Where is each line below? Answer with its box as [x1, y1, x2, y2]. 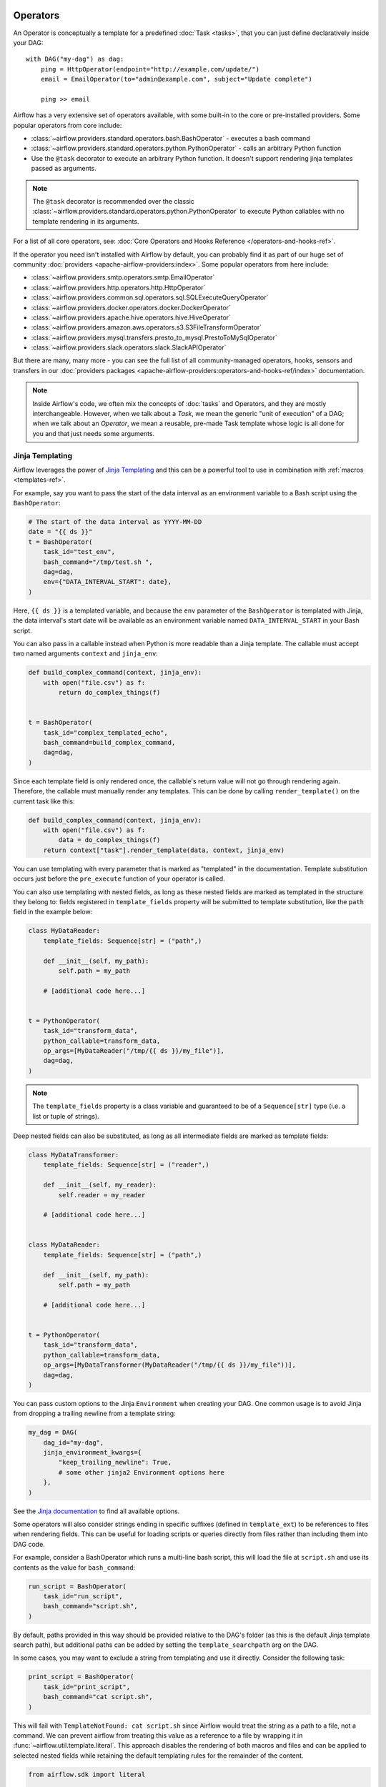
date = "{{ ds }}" [28, 528, 93, 536]
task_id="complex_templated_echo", [43, 728, 168, 736]
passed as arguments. [31, 164, 96, 173]
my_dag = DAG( [28, 1428, 78, 1437]
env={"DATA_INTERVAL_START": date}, [43, 578, 172, 586]
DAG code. [13, 1540, 46, 1548]
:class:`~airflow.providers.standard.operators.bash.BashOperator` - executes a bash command [31, 134, 310, 143]
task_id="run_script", [43, 1592, 123, 1600]
